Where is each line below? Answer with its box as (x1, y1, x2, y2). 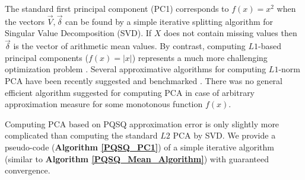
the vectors (5, 15, 45, 27)
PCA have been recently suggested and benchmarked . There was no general (5, 75, 282, 86)
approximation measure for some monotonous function (5, 98, 203, 110)
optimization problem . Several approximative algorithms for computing (5, 63, 266, 75)
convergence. (5, 164, 50, 176)
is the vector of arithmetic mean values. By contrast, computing (13, 40, 246, 52)
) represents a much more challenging (132, 51, 268, 63)
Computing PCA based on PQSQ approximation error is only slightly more (5, 117, 279, 130)
